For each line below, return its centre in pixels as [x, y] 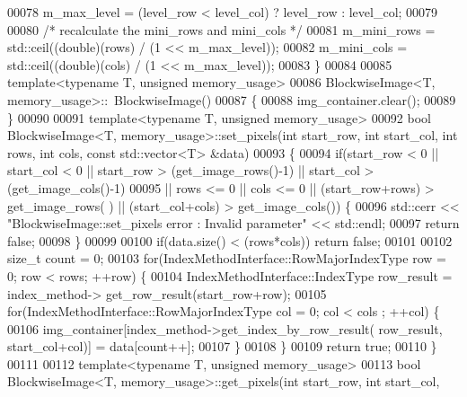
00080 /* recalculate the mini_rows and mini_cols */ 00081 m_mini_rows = [221, 29]
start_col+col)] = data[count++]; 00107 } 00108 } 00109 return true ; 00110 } [222, 346]
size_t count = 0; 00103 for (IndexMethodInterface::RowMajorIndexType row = [227, 258]
